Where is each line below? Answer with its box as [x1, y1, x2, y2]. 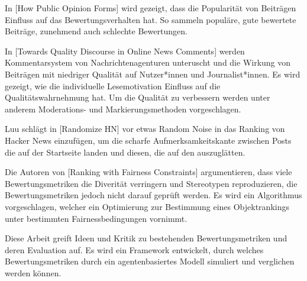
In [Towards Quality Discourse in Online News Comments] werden [5, 44, 245, 57]
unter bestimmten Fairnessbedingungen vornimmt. [5, 212, 188, 224]
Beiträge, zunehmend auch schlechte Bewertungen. [5, 25, 188, 37]
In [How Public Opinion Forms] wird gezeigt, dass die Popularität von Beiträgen [5, 2, 296, 14]
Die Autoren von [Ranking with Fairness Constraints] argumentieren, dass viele [5, 166, 292, 178]
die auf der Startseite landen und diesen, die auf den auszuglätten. [5, 146, 245, 158]
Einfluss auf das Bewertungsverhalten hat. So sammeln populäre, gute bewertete [5, 13, 296, 25]
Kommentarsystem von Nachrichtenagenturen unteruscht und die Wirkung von [5, 56, 291, 69]
